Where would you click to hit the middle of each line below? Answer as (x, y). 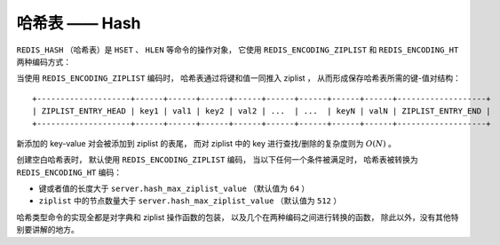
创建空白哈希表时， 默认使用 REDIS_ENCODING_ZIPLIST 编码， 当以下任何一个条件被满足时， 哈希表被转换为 (218, 160)
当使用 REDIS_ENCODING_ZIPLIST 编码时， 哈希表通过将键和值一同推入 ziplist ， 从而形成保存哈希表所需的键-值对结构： (238, 78)
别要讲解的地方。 (48, 230)
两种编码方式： (44, 61)
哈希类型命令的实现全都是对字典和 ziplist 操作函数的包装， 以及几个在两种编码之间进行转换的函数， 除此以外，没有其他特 (238, 217)
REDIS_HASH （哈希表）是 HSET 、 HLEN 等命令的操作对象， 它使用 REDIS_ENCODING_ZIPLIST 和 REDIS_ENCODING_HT (238, 50)
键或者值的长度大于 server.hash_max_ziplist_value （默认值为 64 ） (174, 189)
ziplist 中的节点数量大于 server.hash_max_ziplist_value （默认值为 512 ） (190, 201)
